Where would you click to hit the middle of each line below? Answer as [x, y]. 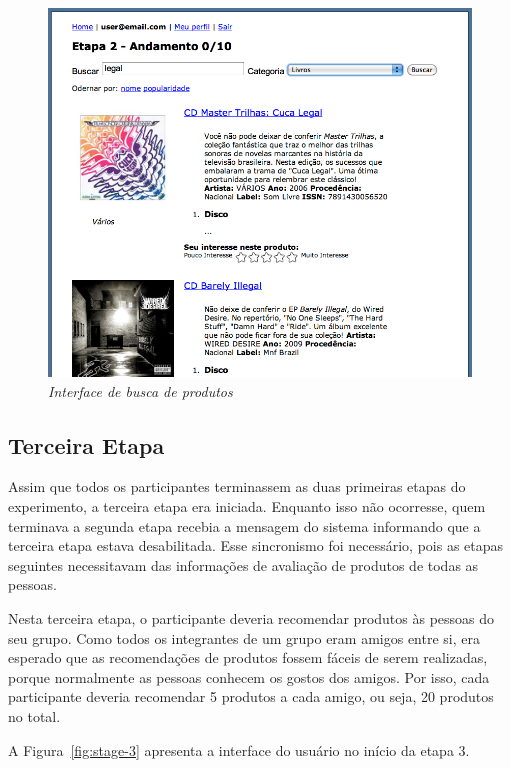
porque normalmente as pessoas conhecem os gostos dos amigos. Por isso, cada [249, 676]
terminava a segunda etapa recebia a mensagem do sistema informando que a [244, 525]
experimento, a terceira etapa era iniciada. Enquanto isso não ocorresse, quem [247, 506]
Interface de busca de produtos [140, 390]
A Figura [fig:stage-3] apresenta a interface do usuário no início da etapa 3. [239, 749]
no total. [34, 715]
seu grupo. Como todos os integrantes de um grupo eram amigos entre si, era [244, 637]
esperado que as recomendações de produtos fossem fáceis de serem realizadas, [248, 657]
